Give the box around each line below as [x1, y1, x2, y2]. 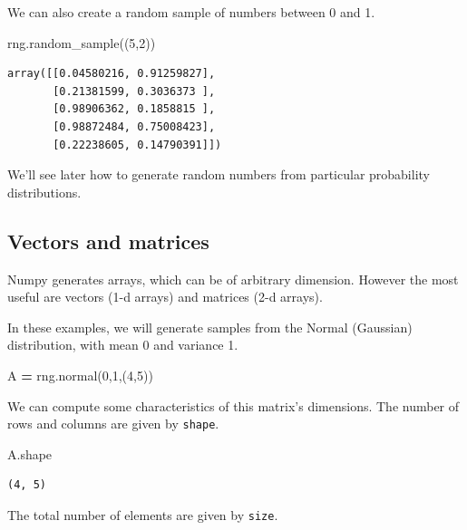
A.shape [7, 444, 53, 463]
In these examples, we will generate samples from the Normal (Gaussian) [7, 317, 413, 336]
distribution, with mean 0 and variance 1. [7, 335, 238, 354]
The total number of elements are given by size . [7, 505, 278, 524]
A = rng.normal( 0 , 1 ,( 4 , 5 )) [7, 365, 153, 384]
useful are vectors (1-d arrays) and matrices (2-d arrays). [7, 287, 323, 306]
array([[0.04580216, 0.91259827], [7, 67, 216, 81]
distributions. [7, 182, 82, 201]
